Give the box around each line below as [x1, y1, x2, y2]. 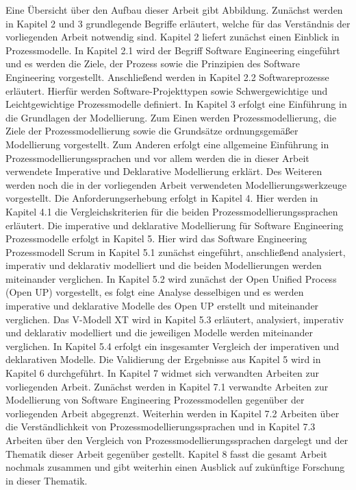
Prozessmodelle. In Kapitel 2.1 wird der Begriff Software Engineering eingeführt [5, 43, 340, 57]
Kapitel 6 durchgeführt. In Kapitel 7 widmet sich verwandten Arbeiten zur [5, 366, 320, 380]
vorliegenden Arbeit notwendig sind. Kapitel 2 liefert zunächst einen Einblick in [5, 30, 340, 44]
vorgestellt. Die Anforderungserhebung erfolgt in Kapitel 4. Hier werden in [5, 191, 318, 205]
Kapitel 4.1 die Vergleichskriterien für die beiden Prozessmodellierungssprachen [5, 204, 338, 218]
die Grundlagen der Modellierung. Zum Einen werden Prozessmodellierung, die [5, 110, 337, 124]
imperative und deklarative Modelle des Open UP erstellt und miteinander [5, 299, 319, 313]
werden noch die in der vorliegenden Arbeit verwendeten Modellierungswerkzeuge [5, 177, 347, 191]
